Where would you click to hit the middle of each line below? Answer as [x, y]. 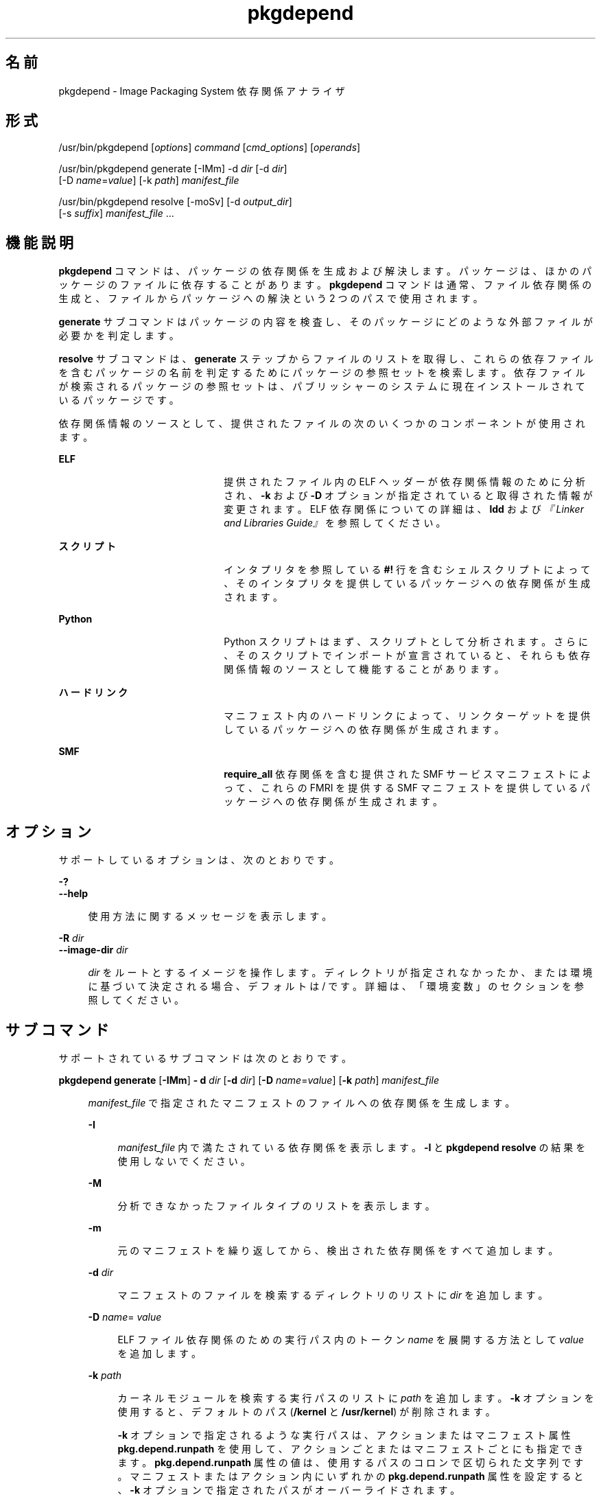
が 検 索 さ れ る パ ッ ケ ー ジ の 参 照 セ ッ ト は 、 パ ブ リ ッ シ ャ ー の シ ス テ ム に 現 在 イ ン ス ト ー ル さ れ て [322, 386]
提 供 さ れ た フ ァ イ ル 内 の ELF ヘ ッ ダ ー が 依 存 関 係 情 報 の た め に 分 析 [405, 482]
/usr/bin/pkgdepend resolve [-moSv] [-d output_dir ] [175, 202]
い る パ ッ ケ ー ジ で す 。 [119, 400]
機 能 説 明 [39, 242]
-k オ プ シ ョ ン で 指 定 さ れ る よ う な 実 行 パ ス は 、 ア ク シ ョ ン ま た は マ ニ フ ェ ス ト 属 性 [344, 1435]
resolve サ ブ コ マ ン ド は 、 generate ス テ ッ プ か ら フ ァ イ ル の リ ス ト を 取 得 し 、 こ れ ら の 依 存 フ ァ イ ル [326, 359]
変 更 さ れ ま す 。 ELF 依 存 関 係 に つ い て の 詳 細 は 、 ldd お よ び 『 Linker [404, 509]
